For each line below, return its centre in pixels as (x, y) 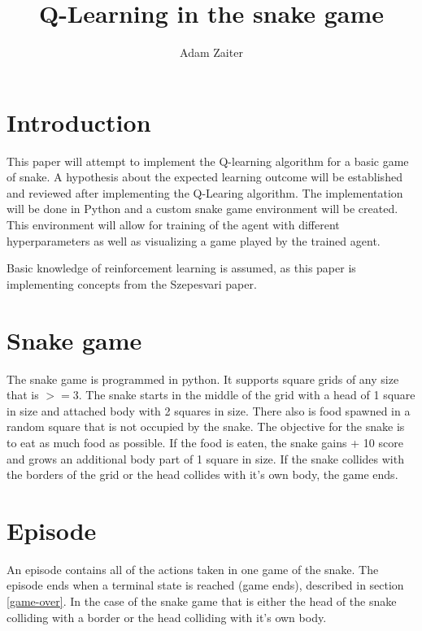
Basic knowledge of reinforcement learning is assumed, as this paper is (181, 268)
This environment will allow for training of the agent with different (173, 225)
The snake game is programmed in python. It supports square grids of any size (203, 379)
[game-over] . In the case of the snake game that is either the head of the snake (202, 601)
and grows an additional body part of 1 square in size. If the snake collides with (205, 458)
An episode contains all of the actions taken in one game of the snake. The (193, 569)
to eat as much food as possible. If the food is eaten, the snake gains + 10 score (205, 442)
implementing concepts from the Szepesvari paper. (132, 283)
